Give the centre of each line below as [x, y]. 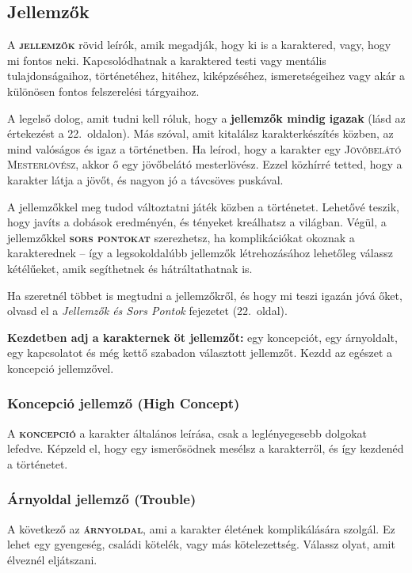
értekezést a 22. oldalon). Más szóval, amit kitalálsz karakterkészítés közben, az [200, 133]
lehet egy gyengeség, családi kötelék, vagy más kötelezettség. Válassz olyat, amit [201, 544]
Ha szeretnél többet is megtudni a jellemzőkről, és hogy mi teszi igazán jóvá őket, [205, 295]
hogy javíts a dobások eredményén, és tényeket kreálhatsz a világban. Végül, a [197, 222]
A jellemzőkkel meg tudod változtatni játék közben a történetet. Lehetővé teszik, [203, 206]
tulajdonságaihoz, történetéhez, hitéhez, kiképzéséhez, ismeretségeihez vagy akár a [206, 76]
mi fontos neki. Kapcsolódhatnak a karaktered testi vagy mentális [167, 60]
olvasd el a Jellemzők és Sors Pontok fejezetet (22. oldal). [147, 311]
